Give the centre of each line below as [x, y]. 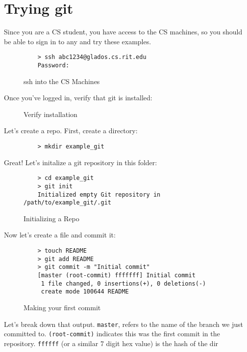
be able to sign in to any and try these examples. [78, 41]
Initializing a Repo [51, 218]
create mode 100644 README [85, 292]
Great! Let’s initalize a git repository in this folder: [81, 162]
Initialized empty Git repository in [99, 194]
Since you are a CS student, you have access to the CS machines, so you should [123, 32]
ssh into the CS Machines [62, 81]
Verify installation [50, 114]
